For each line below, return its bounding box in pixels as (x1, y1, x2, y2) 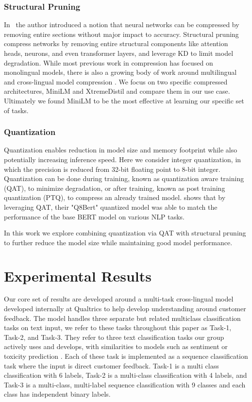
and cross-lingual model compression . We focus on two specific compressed (4, 76, 228, 86)
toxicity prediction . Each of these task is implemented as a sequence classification (4, 351, 248, 361)
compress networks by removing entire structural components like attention (4, 38, 228, 49)
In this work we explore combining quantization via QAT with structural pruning (4, 228, 246, 238)
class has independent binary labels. (4, 389, 111, 399)
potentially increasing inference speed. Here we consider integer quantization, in (4, 154, 241, 164)
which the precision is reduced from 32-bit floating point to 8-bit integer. (4, 164, 220, 174)
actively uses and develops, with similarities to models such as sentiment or (4, 341, 228, 352)
